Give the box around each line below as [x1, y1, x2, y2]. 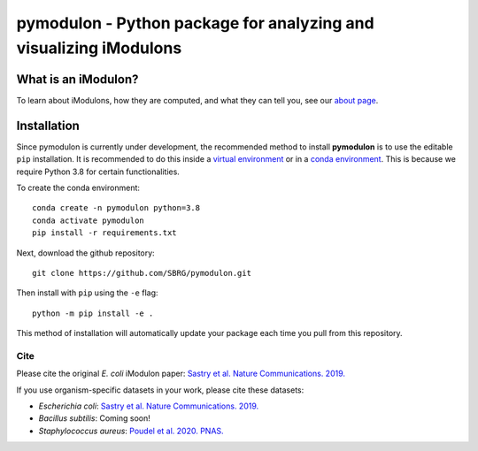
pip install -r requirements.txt [32, 228, 177, 238]
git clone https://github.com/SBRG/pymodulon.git [32, 268, 252, 278]
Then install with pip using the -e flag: [16, 287, 158, 298]
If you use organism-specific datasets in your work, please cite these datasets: [16, 385, 305, 395]
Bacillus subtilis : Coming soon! [38, 413, 150, 424]
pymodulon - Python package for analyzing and [16, 13, 375, 33]
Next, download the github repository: [16, 248, 155, 258]
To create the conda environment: [16, 182, 141, 193]
